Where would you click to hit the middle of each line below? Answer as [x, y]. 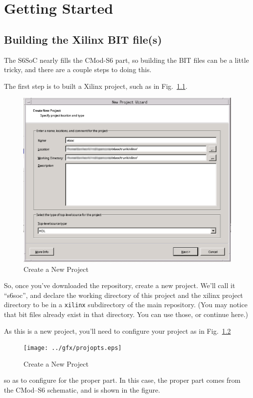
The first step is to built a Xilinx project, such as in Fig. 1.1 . [96, 86]
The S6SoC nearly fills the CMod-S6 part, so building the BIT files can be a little [126, 60]
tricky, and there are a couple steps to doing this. [78, 69]
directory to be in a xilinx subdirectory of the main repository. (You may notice [126, 305]
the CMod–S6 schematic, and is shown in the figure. [82, 389]
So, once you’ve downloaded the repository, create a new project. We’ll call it [120, 285]
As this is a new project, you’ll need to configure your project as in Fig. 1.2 [117, 331]
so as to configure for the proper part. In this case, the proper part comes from [122, 380]
